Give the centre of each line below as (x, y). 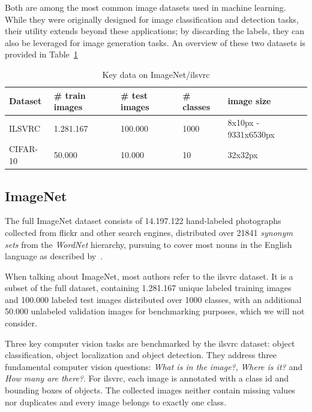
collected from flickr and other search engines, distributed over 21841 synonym (149, 232)
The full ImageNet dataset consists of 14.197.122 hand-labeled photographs (143, 221)
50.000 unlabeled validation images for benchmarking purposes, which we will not (155, 311)
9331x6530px (251, 134)
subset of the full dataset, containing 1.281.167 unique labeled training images (148, 288)
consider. (21, 323)
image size (249, 101)
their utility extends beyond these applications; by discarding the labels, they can (155, 31)
